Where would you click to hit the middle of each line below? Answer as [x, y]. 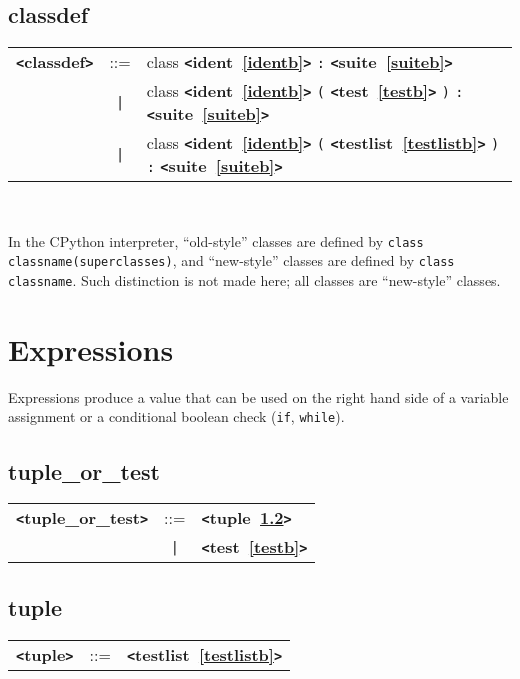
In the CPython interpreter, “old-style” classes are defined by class [216, 240]
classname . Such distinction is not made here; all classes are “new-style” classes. [254, 280]
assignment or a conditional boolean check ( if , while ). [176, 416]
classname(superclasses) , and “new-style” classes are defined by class [231, 260]
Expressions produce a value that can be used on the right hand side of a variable [258, 396]
